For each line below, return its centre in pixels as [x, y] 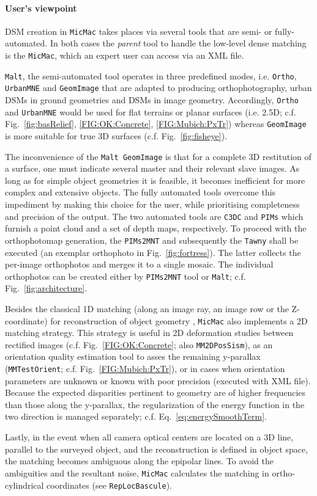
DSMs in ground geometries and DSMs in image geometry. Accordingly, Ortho [152, 100]
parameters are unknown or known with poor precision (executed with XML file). [158, 380]
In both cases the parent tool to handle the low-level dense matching [178, 43]
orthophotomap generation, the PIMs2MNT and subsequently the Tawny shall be [152, 240]
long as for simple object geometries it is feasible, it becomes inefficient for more [155, 180]
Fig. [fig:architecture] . [46, 288]
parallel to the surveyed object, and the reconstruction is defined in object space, [157, 449]
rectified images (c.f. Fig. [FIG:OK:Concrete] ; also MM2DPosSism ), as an [139, 344]
